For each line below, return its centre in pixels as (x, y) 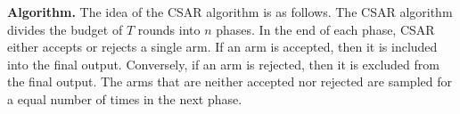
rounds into (169, 29)
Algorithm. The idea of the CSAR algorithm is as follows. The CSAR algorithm (230, 12)
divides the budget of (65, 29)
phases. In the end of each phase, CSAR (325, 29)
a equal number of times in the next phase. (125, 98)
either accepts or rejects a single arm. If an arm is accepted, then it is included (222, 47)
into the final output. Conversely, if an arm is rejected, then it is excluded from (223, 64)
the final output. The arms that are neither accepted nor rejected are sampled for (230, 81)
